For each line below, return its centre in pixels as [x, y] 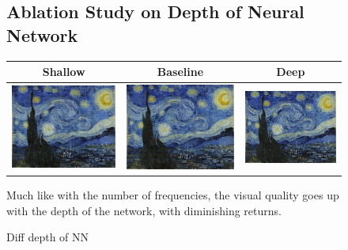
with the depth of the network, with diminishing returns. [144, 210]
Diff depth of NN [48, 237]
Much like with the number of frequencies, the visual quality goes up [173, 195]
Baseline [180, 72]
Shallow [64, 72]
